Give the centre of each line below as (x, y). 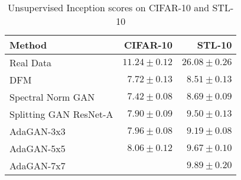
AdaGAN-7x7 (38, 165)
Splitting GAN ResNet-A (61, 114)
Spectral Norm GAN (52, 97)
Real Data (31, 62)
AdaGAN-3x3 (38, 131)
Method (28, 45)
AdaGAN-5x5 (38, 148)
